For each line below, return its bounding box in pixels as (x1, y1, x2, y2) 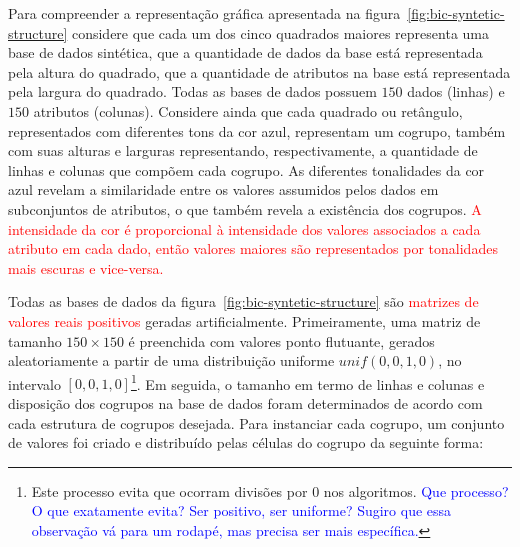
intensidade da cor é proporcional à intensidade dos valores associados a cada (8, 218, 481, 239)
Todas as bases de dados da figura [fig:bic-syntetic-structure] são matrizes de (8, 291, 479, 312)
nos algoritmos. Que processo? (323, 480, 509, 501)
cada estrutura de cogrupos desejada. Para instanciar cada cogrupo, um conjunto (8, 412, 505, 433)
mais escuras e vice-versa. (8, 257, 164, 278)
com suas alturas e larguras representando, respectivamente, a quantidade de (8, 140, 478, 161)
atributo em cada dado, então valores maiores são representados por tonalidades (8, 238, 498, 259)
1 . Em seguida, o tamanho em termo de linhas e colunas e (130, 370, 485, 394)
